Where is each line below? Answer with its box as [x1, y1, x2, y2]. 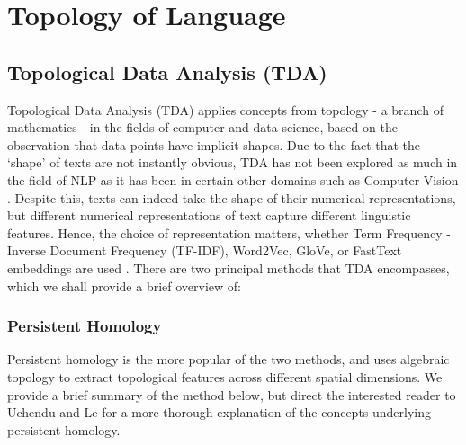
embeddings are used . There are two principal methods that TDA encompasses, [7, 258, 450, 277]
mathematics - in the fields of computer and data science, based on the [7, 118, 398, 137]
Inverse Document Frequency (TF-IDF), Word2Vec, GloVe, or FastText [7, 241, 402, 260]
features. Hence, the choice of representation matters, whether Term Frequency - [7, 223, 451, 242]
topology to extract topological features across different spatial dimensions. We [7, 367, 443, 386]
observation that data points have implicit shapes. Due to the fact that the [7, 135, 421, 154]
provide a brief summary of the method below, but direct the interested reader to [7, 385, 456, 404]
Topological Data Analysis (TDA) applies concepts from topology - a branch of [7, 100, 444, 119]
